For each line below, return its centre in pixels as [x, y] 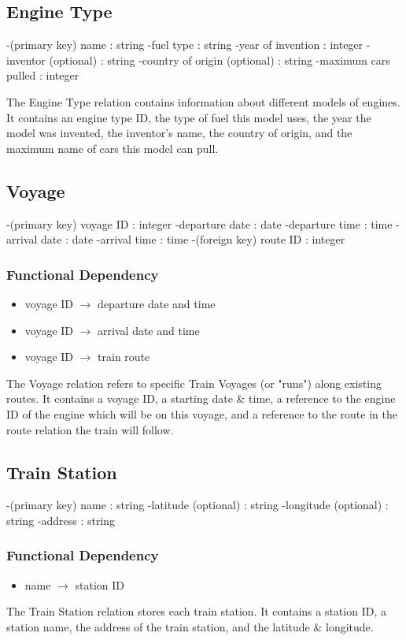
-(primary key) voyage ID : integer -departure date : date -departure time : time [199, 223]
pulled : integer [43, 75]
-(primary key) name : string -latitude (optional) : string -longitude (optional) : [197, 505]
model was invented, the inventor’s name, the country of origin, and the [179, 133]
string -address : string [61, 520]
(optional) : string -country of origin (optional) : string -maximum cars [220, 60]
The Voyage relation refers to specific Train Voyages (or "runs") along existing [194, 383]
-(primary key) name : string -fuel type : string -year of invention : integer [185, 45]
